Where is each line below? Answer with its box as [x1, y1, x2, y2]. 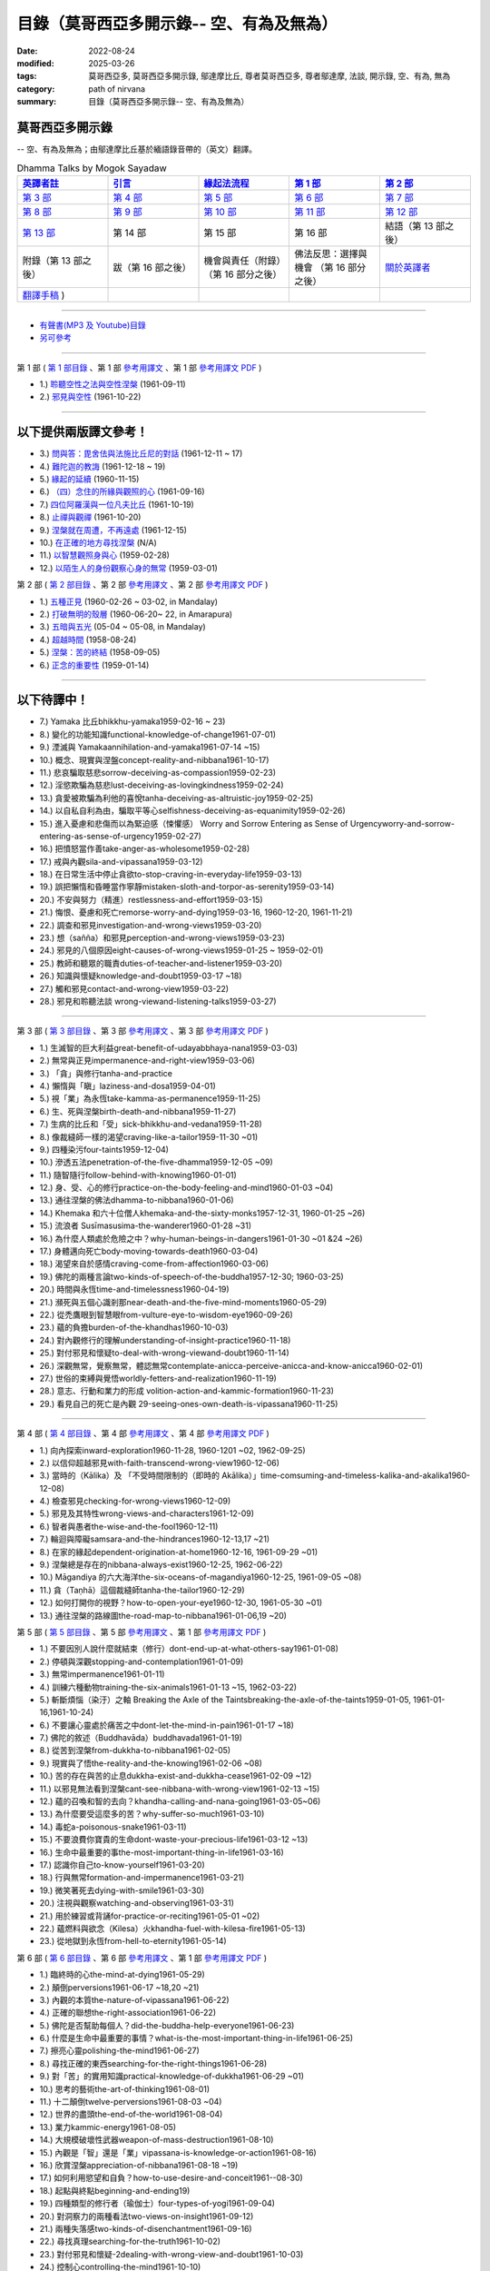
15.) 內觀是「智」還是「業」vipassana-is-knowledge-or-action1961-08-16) [39, 2147, 317, 2157]
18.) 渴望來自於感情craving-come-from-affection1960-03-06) [39, 1258, 269, 1269]
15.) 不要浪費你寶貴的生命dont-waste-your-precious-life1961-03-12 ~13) [39, 1834, 309, 1845]
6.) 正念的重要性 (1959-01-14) [39, 659, 150, 670]
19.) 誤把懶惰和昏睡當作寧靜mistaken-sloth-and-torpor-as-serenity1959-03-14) [39, 881, 335, 892]
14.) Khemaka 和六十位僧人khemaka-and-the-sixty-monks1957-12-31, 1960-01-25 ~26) [39, 1207, 366, 1218]
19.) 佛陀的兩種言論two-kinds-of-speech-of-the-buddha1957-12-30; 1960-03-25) [39, 1271, 344, 1282]
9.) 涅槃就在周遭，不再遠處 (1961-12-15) [39, 524, 188, 535]
